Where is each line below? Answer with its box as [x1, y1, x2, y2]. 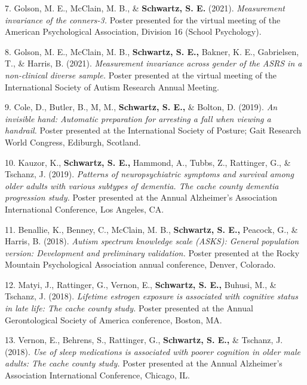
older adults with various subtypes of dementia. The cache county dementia [5, 179, 279, 192]
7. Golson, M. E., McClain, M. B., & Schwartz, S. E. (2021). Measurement [5, 2, 285, 14]
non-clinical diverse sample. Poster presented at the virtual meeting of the [5, 68, 277, 81]
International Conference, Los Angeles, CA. [5, 202, 164, 215]
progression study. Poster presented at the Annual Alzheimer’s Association [5, 191, 277, 204]
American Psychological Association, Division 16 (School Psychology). [5, 25, 262, 38]
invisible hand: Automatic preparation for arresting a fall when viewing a [5, 112, 271, 125]
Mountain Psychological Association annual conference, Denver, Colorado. [5, 258, 276, 271]
